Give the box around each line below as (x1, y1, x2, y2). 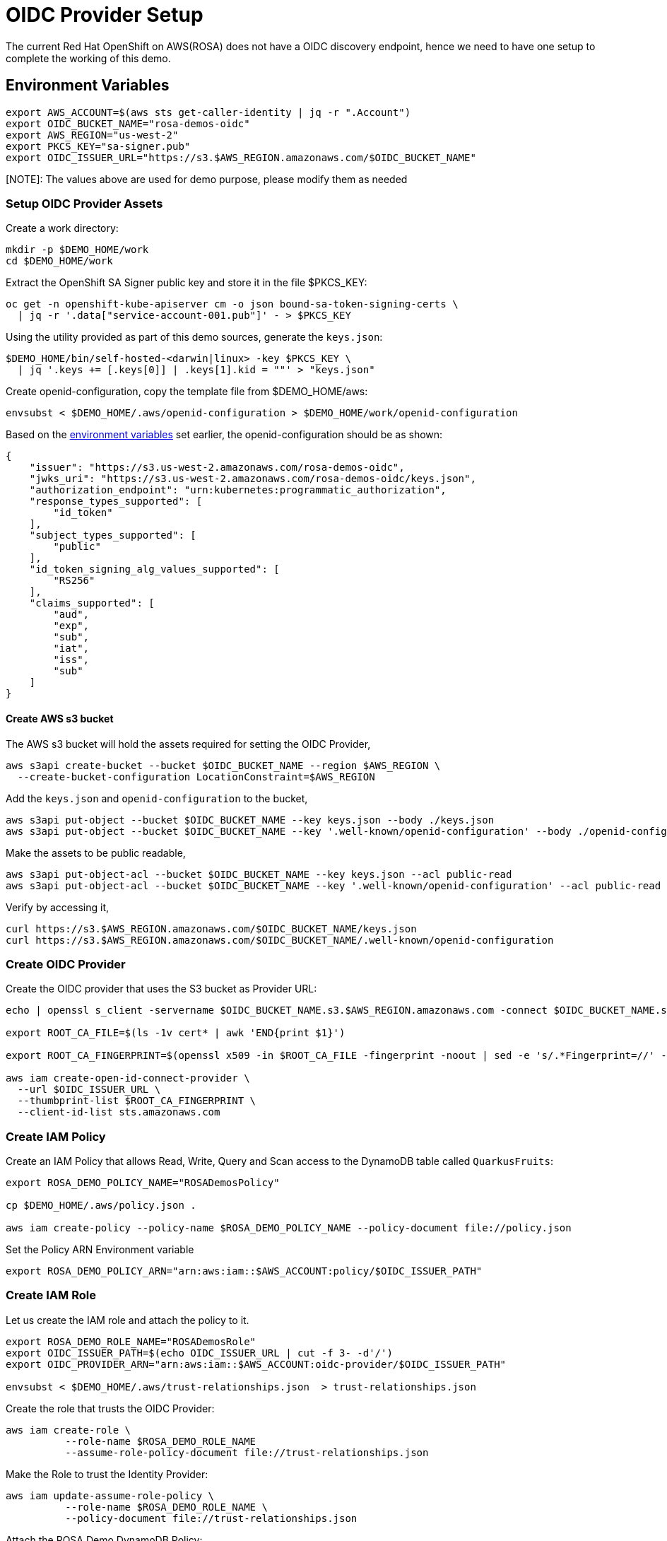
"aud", (53, 609, 90, 621)
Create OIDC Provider (6, 956, 126, 971)
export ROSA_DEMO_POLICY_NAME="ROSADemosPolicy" (6, 1177, 280, 1189)
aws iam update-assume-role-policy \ (6, 1489, 215, 1501)
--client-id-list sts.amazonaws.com (17, 1106, 220, 1118)
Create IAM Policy (6, 1129, 106, 1144)
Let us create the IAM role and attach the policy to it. (6, 1313, 249, 1326)
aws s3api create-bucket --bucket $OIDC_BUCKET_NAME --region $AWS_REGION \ (6, 759, 441, 771)
